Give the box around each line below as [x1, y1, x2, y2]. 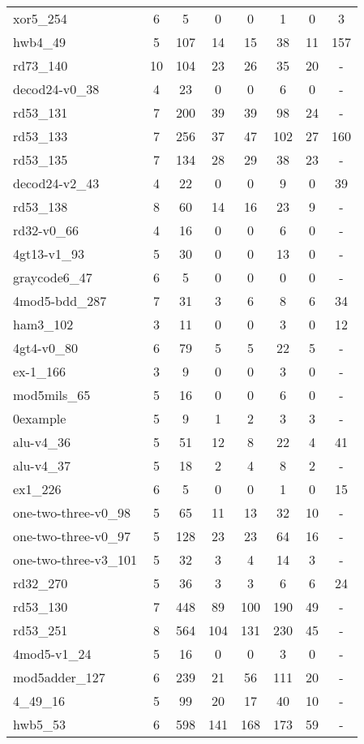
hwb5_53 [13, 715, 66, 733]
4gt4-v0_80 [13, 338, 79, 357]
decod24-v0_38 [13, 80, 100, 98]
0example [13, 409, 66, 428]
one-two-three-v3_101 [13, 550, 137, 569]
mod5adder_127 [13, 668, 105, 686]
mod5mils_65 [13, 385, 91, 404]
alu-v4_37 [13, 456, 71, 475]
